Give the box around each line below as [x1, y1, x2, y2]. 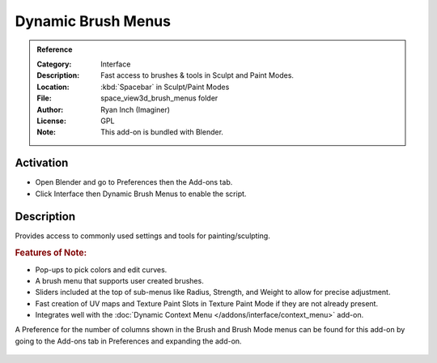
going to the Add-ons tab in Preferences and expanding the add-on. [15, 336, 242, 346]
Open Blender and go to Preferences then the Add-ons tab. [35, 177, 233, 187]
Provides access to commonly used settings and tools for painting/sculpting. [15, 231, 270, 241]
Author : [36, 105, 64, 114]
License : [36, 116, 66, 126]
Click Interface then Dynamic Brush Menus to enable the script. [35, 189, 247, 199]
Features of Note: [15, 247, 87, 258]
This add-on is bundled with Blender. [100, 127, 224, 137]
